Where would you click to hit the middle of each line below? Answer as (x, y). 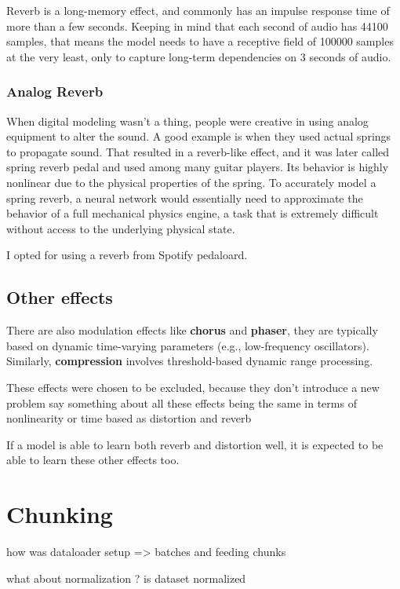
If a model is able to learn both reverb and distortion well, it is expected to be (195, 444)
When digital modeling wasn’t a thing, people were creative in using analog (187, 121)
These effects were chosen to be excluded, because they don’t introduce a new (193, 387)
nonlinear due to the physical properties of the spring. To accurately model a (191, 182)
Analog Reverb (55, 91)
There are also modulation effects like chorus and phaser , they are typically (192, 330)
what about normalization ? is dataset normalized (126, 578)
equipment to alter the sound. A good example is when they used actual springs (199, 136)
